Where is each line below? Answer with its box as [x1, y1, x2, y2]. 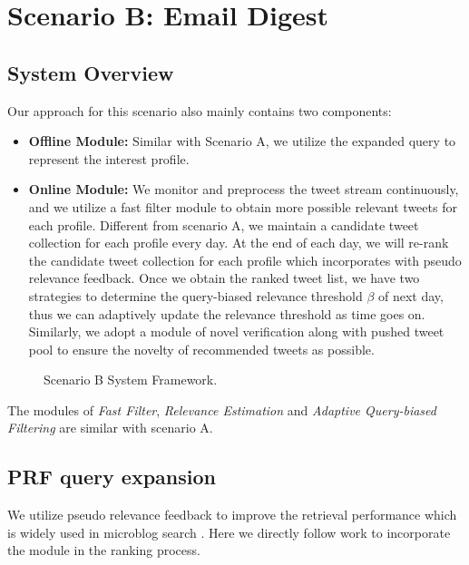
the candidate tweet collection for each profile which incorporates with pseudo [28, 250, 462, 269]
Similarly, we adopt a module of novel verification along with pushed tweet [28, 322, 445, 341]
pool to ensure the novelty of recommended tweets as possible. [28, 339, 375, 358]
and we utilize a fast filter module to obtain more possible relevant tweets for [28, 197, 457, 216]
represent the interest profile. [28, 149, 190, 168]
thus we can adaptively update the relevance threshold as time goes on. [28, 304, 425, 323]
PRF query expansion [7, 463, 216, 491]
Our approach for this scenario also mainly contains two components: [7, 101, 392, 120]
